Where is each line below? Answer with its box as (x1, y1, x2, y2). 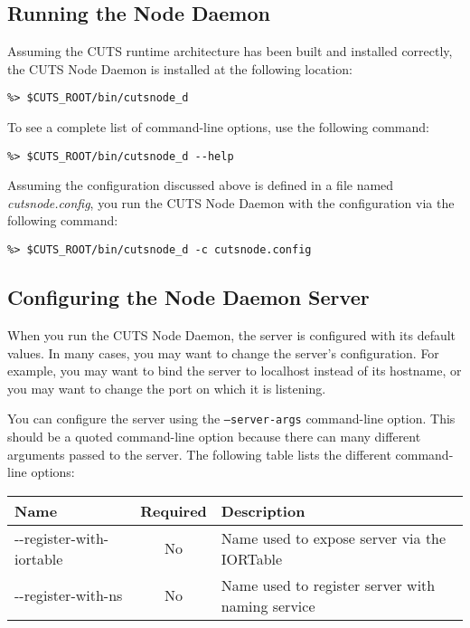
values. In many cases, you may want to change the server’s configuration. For (7, 343, 439, 362)
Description (221, 500, 305, 521)
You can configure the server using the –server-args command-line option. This (7, 409, 456, 428)
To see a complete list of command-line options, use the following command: (7, 118, 429, 137)
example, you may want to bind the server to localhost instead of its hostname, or (7, 361, 462, 380)
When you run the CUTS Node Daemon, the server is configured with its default (7, 325, 456, 344)
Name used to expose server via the (221, 527, 446, 548)
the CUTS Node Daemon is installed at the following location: (7, 59, 352, 78)
